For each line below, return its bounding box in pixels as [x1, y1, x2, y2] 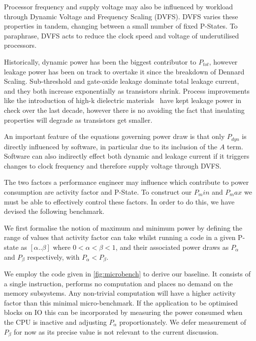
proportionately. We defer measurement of [119, 316, 246, 327]
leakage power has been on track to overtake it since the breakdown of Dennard [4, 66, 245, 76]
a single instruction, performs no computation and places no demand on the [4, 278, 233, 288]
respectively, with [27, 251, 80, 262]
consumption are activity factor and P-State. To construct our [4, 186, 192, 197]
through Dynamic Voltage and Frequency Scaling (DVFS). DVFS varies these [4, 11, 238, 21]
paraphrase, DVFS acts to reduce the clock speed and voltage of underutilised [4, 30, 239, 40]
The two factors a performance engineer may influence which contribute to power [4, 177, 249, 187]
